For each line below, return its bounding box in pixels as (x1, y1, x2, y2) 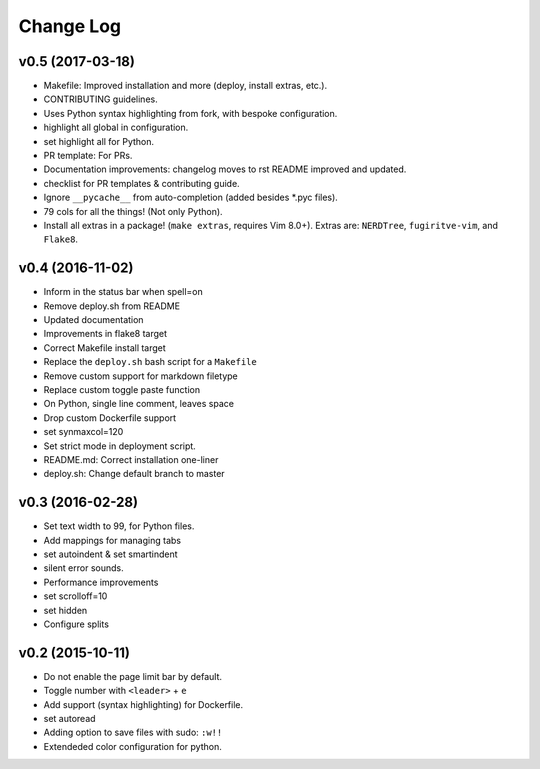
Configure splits (43, 618, 110, 630)
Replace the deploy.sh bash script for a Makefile (43, 356, 257, 368)
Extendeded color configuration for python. (43, 740, 222, 752)
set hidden (43, 604, 88, 616)
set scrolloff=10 (43, 590, 108, 602)
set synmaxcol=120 (43, 426, 124, 438)
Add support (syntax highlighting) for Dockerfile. (43, 698, 244, 710)
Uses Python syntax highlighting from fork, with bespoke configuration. (43, 107, 338, 119)
